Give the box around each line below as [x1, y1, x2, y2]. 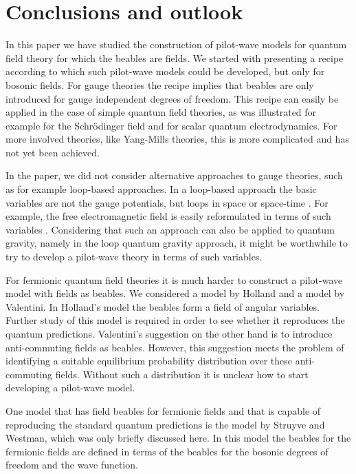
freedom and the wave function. [5, 457, 138, 472]
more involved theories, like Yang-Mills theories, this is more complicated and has [5, 132, 349, 146]
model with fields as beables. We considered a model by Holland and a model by [5, 286, 345, 300]
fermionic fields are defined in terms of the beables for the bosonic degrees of [5, 444, 329, 458]
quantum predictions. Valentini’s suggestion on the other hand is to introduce [5, 327, 333, 340]
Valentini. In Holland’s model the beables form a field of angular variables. [5, 299, 320, 313]
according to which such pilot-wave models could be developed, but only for [5, 64, 325, 79]
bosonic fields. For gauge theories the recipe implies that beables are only [5, 77, 314, 92]
